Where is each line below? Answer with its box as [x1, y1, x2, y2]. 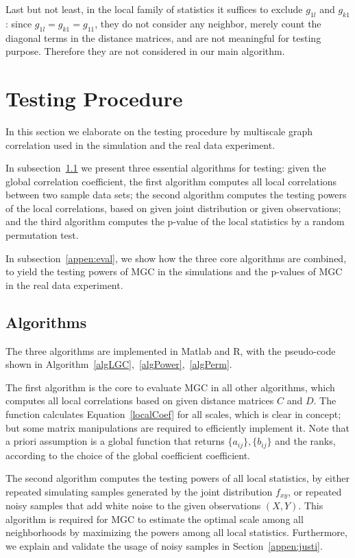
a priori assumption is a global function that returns [5, 434, 225, 448]
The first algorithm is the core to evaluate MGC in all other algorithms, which [5, 380, 335, 394]
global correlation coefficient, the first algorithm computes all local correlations [5, 174, 337, 188]
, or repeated [288, 484, 342, 498]
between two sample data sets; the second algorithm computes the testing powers [5, 187, 347, 202]
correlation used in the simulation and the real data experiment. [5, 137, 276, 152]
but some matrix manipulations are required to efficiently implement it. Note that [5, 420, 350, 434]
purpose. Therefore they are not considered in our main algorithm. [5, 44, 285, 58]
